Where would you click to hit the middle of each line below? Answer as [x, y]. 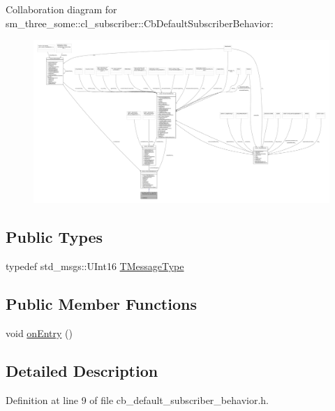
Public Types [54, 237]
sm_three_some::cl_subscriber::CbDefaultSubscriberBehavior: [140, 23]
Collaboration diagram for [61, 9]
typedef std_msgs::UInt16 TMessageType [95, 266]
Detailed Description [82, 370]
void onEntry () [39, 332]
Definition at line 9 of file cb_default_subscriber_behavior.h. [137, 399]
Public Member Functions [101, 303]
